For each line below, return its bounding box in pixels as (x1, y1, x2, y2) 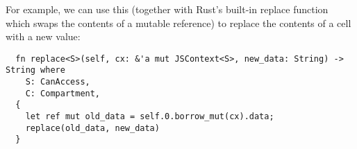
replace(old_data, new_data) (25, 123, 160, 133)
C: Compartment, (25, 88, 101, 98)
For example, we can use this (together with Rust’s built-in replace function (6, 2, 329, 16)
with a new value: (6, 29, 81, 44)
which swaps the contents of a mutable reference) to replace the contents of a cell (6, 15, 351, 30)
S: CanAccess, (25, 77, 90, 87)
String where (6, 65, 65, 76)
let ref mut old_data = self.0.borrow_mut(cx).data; (25, 112, 274, 122)
